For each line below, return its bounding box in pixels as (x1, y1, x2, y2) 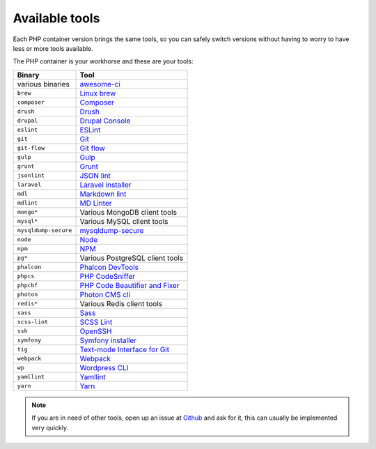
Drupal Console (79, 116, 131, 125)
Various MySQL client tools (79, 216, 169, 226)
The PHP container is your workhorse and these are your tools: (13, 57, 194, 66)
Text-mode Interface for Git (79, 344, 170, 354)
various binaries (17, 79, 70, 89)
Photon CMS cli (79, 289, 131, 299)
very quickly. (31, 423, 69, 432)
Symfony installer (79, 335, 137, 345)
